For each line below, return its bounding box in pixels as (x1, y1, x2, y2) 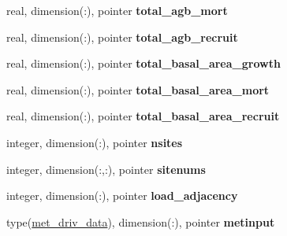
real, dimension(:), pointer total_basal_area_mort (6, 81, 270, 98)
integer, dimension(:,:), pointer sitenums (6, 160, 206, 177)
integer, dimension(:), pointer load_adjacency (6, 187, 238, 204)
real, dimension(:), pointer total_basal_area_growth (6, 55, 281, 72)
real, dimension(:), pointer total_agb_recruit (6, 28, 238, 45)
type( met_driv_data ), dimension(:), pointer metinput (6, 213, 275, 230)
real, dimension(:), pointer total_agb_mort (6, 2, 228, 18)
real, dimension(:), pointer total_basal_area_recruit (6, 108, 280, 124)
